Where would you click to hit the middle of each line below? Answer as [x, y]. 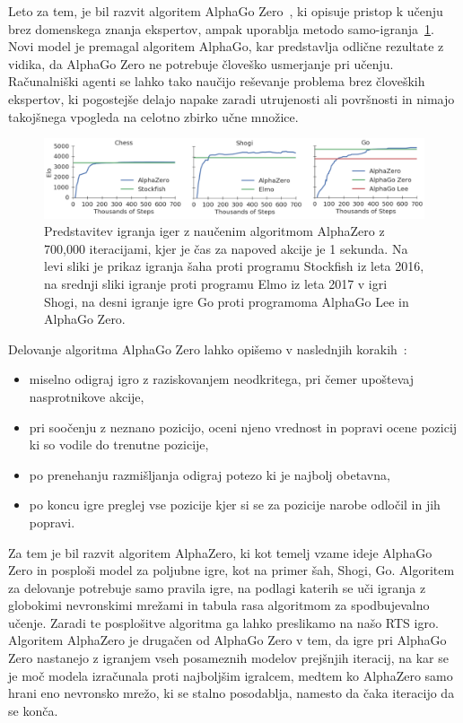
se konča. [33, 710]
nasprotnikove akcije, [87, 396]
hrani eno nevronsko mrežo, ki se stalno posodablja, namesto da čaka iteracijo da [231, 693]
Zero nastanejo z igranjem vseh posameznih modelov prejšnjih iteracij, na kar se [228, 658]
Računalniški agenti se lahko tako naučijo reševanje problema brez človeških [217, 81]
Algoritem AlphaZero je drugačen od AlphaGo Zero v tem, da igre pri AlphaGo [227, 640]
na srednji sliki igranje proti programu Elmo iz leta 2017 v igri [216, 283]
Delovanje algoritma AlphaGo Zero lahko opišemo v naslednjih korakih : [208, 348]
